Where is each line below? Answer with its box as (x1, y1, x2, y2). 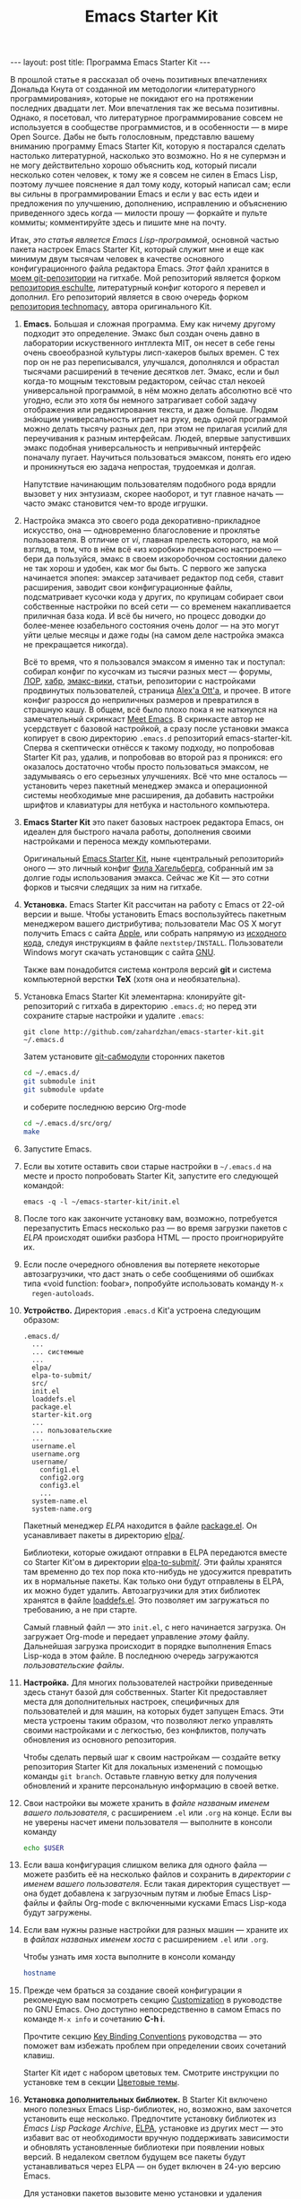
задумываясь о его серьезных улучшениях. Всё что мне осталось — (22, 771, 288, 782)
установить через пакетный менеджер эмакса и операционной (22, 780, 268, 791)
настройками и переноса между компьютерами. (22, 836, 211, 847)
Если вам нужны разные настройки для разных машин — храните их (22, 1925, 289, 1935)
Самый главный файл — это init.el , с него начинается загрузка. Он (22, 1621, 286, 1632)
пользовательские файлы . (22, 1659, 125, 1670)
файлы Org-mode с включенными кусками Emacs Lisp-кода (57, 1898, 287, 1908)
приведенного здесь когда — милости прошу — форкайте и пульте (10, 208, 268, 219)
